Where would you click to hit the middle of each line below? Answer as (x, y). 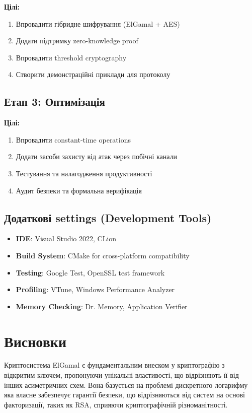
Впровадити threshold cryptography (71, 57)
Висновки (35, 341)
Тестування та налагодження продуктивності (84, 173)
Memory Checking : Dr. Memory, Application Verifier (102, 306)
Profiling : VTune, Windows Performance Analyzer (95, 289)
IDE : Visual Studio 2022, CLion (66, 238)
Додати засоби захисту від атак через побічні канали (97, 156)
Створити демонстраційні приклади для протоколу (93, 74)
